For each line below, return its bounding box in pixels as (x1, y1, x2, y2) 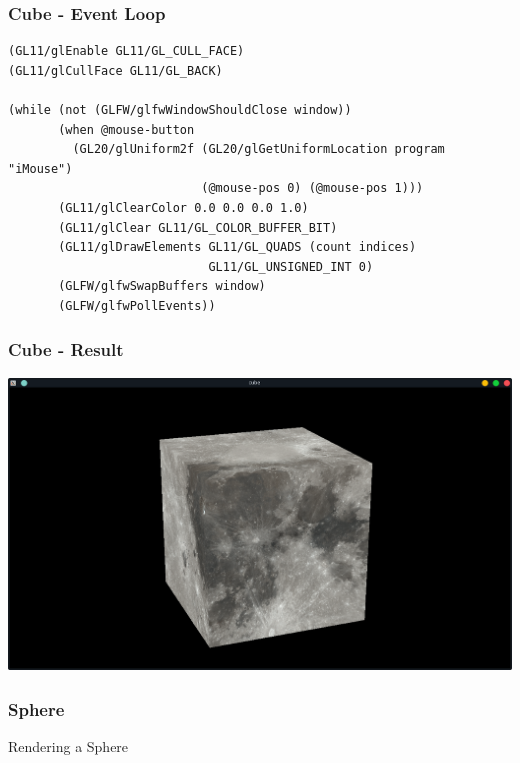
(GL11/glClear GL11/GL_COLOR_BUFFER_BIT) (58, 220, 338, 235)
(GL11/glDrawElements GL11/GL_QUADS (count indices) (58, 240, 417, 255)
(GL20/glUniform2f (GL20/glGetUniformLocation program (72, 142, 445, 157)
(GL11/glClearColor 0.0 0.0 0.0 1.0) (58, 200, 309, 215)
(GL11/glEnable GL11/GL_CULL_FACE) (8, 44, 245, 59)
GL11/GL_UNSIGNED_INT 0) (208, 259, 374, 274)
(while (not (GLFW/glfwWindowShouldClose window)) (8, 103, 352, 117)
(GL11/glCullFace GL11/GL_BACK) (8, 63, 223, 78)
